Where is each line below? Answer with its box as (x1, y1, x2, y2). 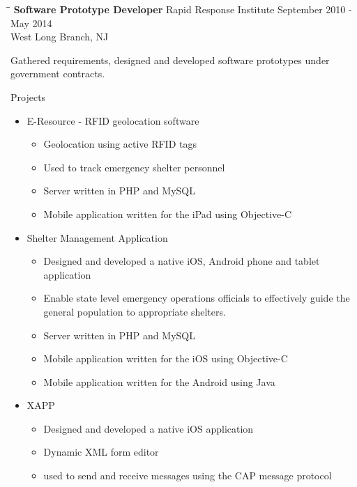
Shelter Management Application (26, 230, 168, 245)
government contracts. (10, 66, 105, 81)
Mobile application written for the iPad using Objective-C (43, 206, 292, 221)
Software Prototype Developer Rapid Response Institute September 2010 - (13, 2, 352, 16)
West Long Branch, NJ (10, 29, 109, 44)
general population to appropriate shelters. (43, 304, 226, 318)
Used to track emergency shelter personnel (43, 160, 225, 174)
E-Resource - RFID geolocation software (26, 113, 199, 127)
